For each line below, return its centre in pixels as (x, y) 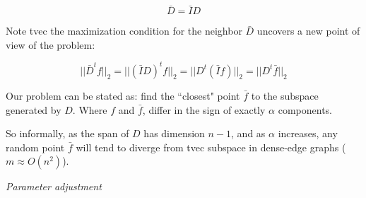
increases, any (308, 133)
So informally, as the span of (67, 133)
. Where (90, 109)
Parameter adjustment (54, 186)
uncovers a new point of (308, 31)
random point (35, 147)
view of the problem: (51, 44)
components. (305, 109)
